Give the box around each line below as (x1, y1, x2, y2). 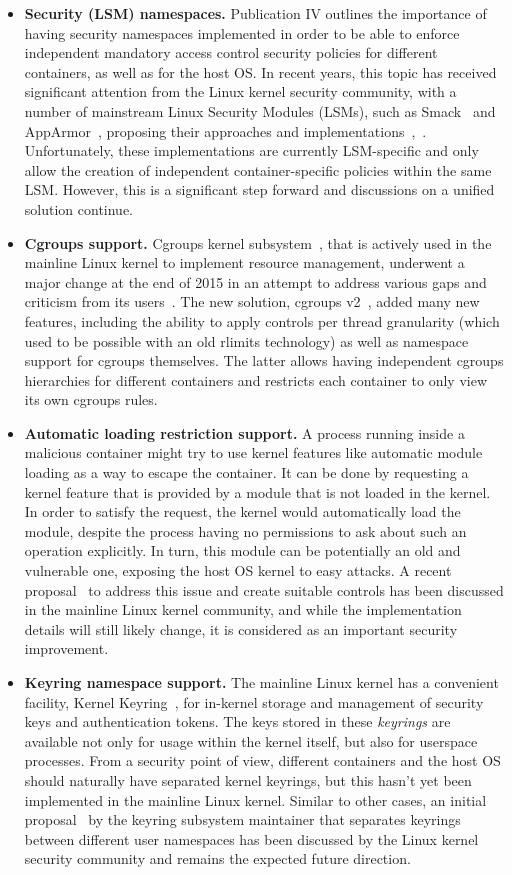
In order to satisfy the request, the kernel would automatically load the (24, 501, 461, 522)
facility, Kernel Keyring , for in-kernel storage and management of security (24, 691, 484, 712)
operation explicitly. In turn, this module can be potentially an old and (24, 540, 461, 561)
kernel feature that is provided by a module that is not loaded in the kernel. (24, 481, 491, 502)
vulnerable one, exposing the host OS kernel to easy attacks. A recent (24, 560, 452, 581)
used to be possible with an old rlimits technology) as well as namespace (24, 330, 469, 351)
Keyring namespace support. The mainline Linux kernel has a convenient (24, 672, 499, 692)
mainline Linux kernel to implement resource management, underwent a (24, 252, 465, 273)
